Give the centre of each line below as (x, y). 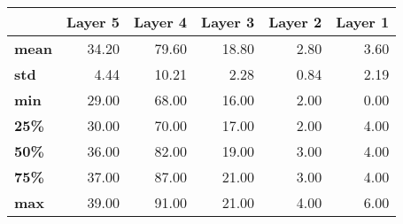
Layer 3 (228, 22)
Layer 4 (161, 22)
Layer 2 (295, 22)
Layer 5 (93, 22)
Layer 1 (363, 22)
